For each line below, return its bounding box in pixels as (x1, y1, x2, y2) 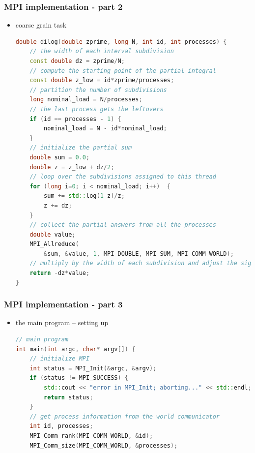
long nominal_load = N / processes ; (29, 96, 142, 103)
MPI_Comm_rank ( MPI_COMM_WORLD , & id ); (29, 432, 153, 439)
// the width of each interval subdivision (29, 48, 174, 55)
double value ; (29, 231, 76, 238)
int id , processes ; (29, 423, 93, 430)
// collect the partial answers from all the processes (29, 221, 216, 229)
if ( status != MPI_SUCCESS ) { (29, 374, 128, 382)
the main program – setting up (15, 317, 109, 328)
